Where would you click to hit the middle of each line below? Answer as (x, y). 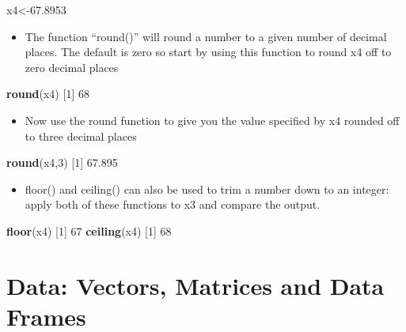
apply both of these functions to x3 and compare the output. (173, 204)
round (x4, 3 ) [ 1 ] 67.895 (62, 162)
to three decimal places (81, 136)
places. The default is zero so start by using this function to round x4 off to (208, 52)
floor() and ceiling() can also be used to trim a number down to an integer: (207, 189)
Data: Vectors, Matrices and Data (195, 285)
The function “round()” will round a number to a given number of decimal (206, 36)
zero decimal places (72, 67)
